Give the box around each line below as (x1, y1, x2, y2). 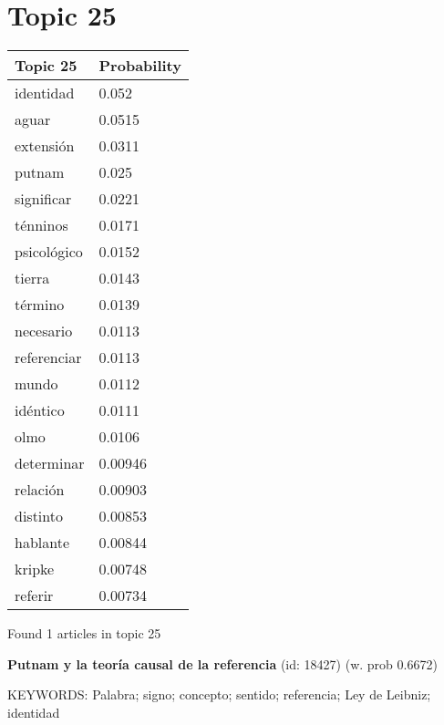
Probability (98, 55, 181, 77)
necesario (15, 320, 73, 342)
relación (15, 479, 65, 501)
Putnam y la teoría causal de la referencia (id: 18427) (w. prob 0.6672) (7, 654, 438, 673)
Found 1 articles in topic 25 (7, 624, 161, 643)
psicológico (15, 241, 83, 263)
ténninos (15, 214, 68, 236)
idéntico (15, 399, 65, 421)
